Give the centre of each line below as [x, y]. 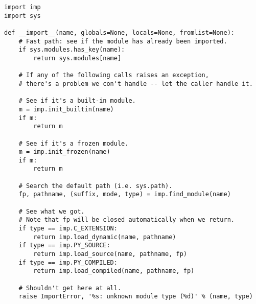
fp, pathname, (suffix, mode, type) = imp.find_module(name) [125, 194]
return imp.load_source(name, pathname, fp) [110, 254]
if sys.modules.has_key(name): [72, 50]
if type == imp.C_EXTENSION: [68, 229]
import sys [22, 16]
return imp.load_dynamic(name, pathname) [105, 237]
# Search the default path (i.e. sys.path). [96, 186]
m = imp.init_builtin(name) [66, 109]
